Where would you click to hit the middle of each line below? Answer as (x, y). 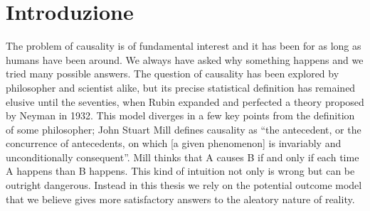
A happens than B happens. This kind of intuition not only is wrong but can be (180, 171)
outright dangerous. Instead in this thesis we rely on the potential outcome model (184, 185)
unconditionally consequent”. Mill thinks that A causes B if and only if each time (183, 157)
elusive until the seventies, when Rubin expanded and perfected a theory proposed (185, 101)
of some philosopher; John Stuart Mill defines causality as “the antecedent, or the (184, 129)
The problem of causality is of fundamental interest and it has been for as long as (184, 46)
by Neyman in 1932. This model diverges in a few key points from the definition (180, 115)
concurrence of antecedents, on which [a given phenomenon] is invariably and (174, 143)
